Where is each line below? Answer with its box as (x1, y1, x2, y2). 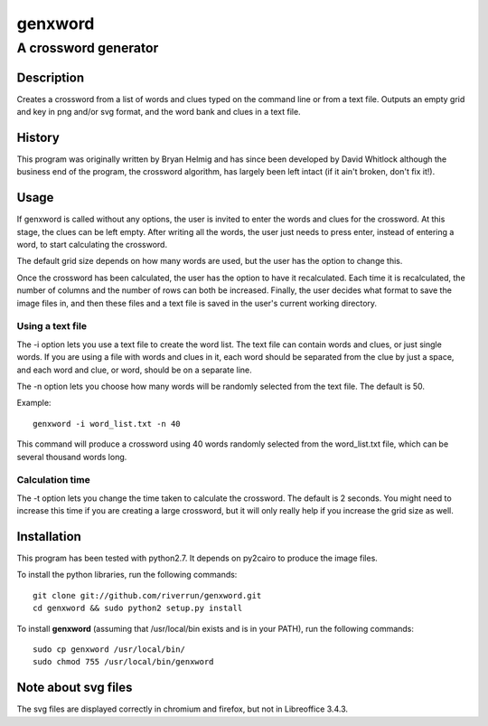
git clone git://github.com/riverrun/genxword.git (33, 590, 262, 600)
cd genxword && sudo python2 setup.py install (33, 603, 243, 614)
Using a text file (16, 320, 88, 333)
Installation (16, 529, 81, 544)
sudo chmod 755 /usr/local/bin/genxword (33, 656, 214, 667)
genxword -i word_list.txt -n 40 (33, 419, 181, 429)
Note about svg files (16, 680, 133, 695)
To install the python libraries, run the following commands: (16, 570, 238, 580)
